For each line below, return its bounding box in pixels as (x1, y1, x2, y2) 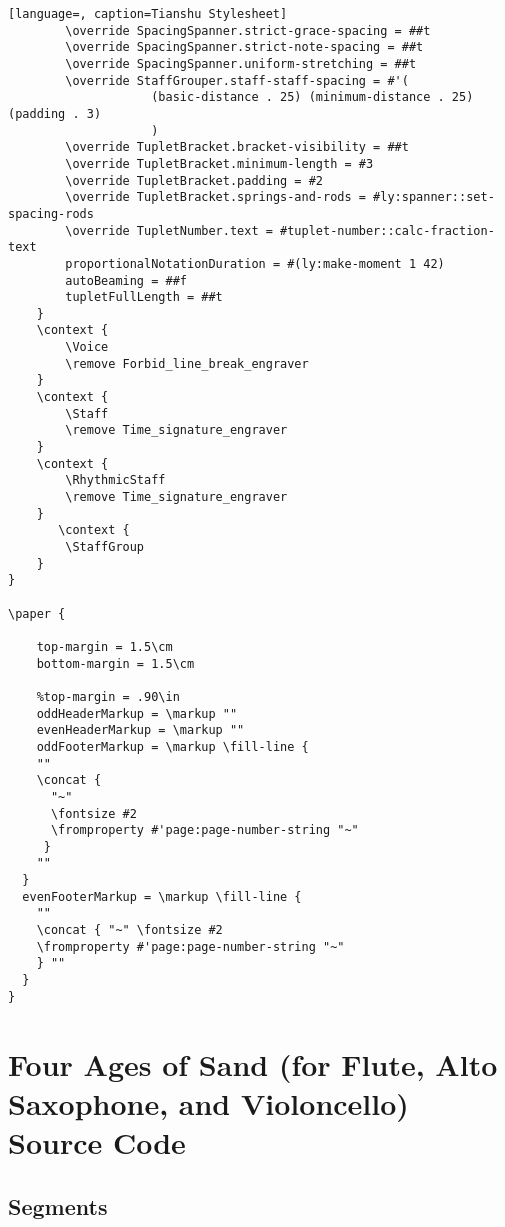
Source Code (8, 1121, 186, 1162)
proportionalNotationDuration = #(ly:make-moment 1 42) (65, 256, 445, 271)
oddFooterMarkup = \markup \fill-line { (36, 739, 309, 754)
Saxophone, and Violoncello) (8, 1082, 409, 1123)
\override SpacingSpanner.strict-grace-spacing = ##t (65, 23, 431, 38)
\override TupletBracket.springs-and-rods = (65, 190, 366, 205)
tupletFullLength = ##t (65, 290, 223, 305)
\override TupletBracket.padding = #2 (65, 173, 323, 188)
